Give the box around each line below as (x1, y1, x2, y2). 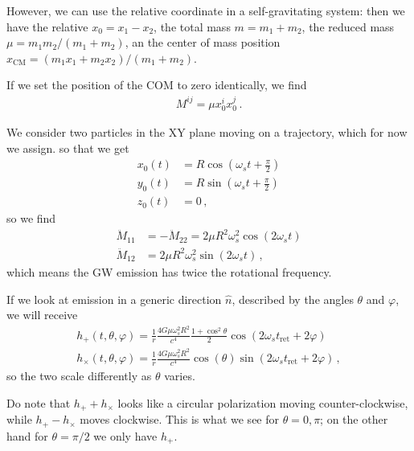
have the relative (6, 18, 88, 35)
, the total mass (154, 18, 231, 35)
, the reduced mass (301, 18, 395, 35)
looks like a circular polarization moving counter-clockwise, (117, 394, 408, 411)
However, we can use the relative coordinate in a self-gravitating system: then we (6, 2, 405, 18)
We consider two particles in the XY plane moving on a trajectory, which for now (6, 124, 408, 141)
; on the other (320, 411, 388, 428)
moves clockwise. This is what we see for (80, 411, 279, 428)
